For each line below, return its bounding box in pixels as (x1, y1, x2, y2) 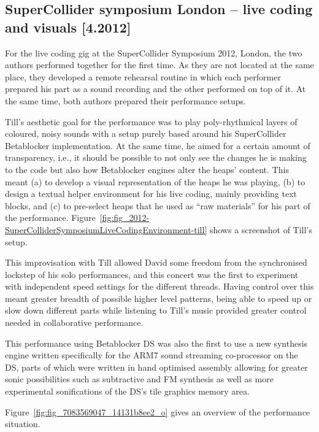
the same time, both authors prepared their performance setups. (5, 94, 246, 107)
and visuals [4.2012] (5, 17, 131, 36)
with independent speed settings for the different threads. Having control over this (5, 280, 314, 293)
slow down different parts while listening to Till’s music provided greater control (5, 304, 307, 317)
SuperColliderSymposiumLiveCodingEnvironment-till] (5, 223, 207, 236)
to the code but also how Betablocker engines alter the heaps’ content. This (5, 163, 289, 175)
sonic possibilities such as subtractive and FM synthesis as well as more (5, 372, 274, 385)
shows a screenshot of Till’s (209, 223, 312, 236)
